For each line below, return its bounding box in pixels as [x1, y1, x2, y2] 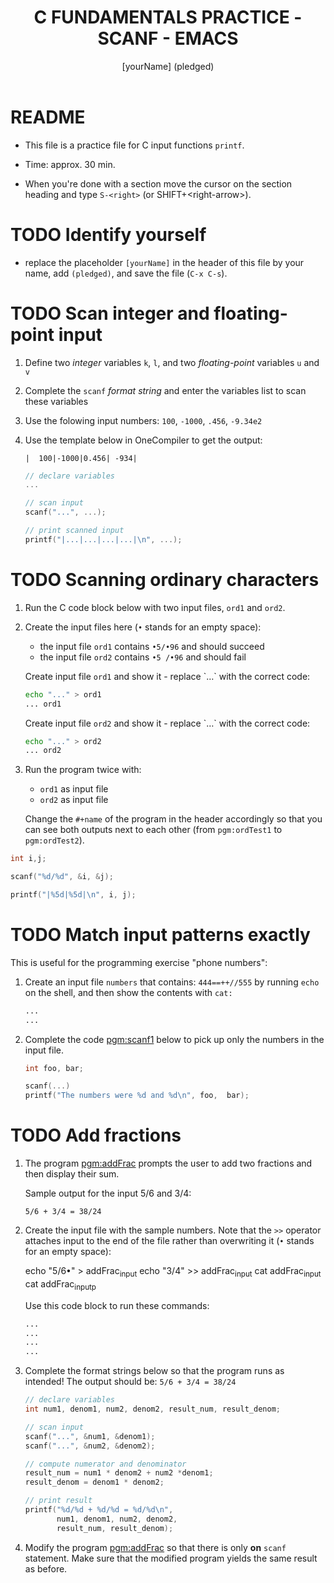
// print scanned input [24, 526, 125, 536]
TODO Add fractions [10, 1124, 182, 1147]
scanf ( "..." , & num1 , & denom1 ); [24, 1431, 156, 1441]
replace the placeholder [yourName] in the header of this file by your [24, 256, 305, 268]
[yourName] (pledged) [121, 60, 215, 72]
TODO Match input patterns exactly [10, 924, 311, 946]
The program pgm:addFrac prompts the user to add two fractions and [24, 1157, 313, 1170]
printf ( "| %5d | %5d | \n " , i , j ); [10, 890, 137, 900]
